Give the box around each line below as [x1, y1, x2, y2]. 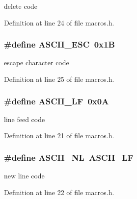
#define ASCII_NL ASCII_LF [4, 151, 134, 163]
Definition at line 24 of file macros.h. [4, 17, 114, 27]
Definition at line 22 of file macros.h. [4, 187, 114, 197]
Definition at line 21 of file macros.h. [4, 130, 114, 141]
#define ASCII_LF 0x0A [4, 95, 109, 107]
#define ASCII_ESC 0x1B [4, 38, 115, 50]
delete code [4, 1, 38, 11]
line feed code [4, 114, 45, 124]
